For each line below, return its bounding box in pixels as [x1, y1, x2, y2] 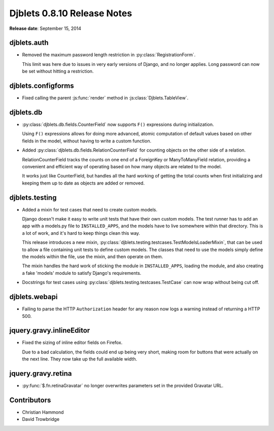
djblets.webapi [9, 293, 58, 301]
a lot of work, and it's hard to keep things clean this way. [22, 230, 141, 236]
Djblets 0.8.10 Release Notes [9, 8, 132, 19]
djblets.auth [9, 39, 49, 47]
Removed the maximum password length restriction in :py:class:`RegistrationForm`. [22, 52, 196, 58]
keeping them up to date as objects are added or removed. [22, 180, 145, 186]
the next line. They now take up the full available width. [22, 356, 137, 362]
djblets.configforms [9, 82, 74, 90]
